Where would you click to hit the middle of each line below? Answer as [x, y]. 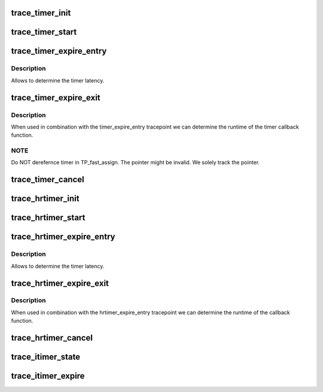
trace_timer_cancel [48, 180]
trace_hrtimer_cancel [52, 338]
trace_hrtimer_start [48, 218]
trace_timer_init [41, 13]
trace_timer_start [44, 32]
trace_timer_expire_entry [59, 51]
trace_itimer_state [46, 357]
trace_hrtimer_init [45, 199]
